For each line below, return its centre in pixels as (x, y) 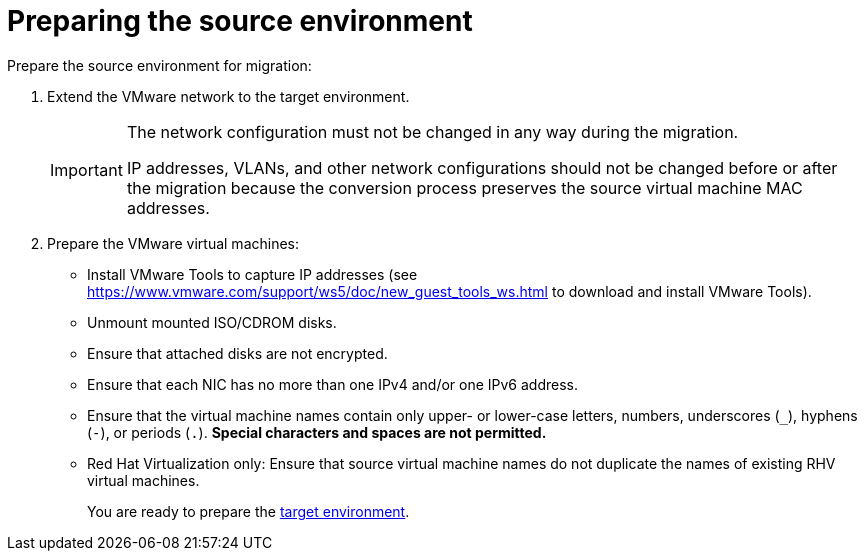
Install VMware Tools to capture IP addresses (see (252, 274)
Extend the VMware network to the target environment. (228, 96)
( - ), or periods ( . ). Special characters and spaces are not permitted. (317, 432)
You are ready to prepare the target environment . (248, 511)
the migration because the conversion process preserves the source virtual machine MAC (464, 187)
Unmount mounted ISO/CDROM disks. (212, 322)
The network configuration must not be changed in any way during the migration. (432, 131)
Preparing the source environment (240, 21)
